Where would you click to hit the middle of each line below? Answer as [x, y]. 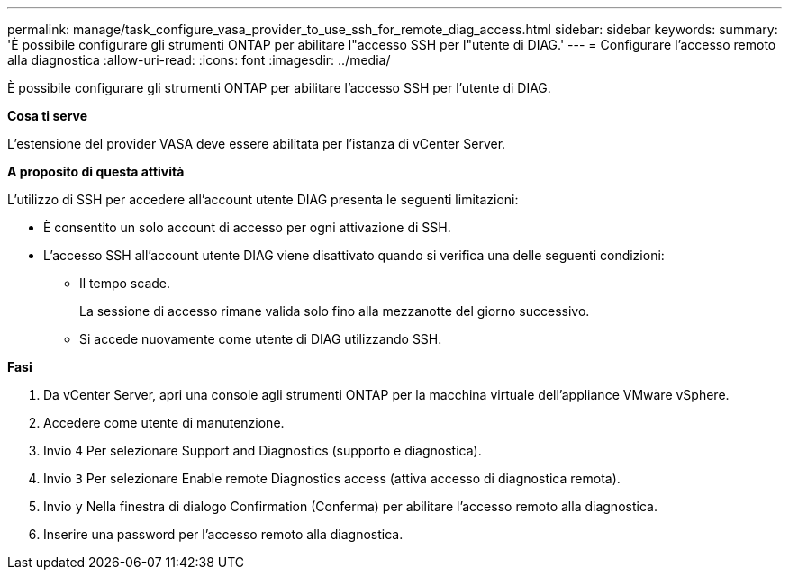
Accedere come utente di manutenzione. [164, 423]
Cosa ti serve [48, 116]
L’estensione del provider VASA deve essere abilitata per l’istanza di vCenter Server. [257, 144]
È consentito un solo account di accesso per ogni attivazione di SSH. [247, 227]
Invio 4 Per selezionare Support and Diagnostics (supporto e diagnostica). [263, 451]
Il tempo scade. [125, 283]
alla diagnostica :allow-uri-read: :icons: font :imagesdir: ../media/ [199, 60]
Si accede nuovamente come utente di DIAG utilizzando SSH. [261, 339]
